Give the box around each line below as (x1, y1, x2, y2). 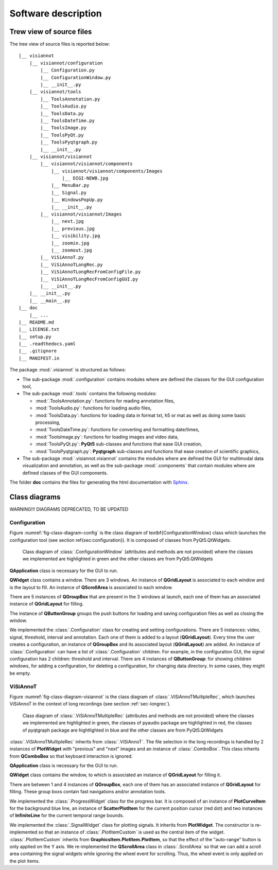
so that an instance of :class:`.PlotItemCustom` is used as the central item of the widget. (38, 829, 225, 836)
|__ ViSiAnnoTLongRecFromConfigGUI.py (40, 276, 138, 282)
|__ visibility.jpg (51, 233, 100, 239)
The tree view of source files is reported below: (9, 41, 110, 47)
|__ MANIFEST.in (19, 355, 60, 361)
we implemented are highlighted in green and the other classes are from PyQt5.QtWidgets (22, 556, 213, 562)
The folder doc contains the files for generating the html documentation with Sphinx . (9, 479, 189, 486)
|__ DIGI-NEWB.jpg (62, 175, 109, 181)
